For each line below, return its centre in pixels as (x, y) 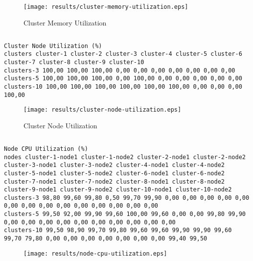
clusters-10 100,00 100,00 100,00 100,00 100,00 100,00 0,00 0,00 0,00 (123, 86)
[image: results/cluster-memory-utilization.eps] (106, 7)
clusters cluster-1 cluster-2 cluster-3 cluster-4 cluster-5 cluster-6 (123, 54)
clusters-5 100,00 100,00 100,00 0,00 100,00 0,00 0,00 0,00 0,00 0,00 (123, 79)
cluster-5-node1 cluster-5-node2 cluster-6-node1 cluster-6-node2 (115, 173)
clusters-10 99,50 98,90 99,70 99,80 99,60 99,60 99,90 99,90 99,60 (118, 230)
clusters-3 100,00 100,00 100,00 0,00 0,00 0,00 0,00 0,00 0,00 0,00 (120, 70)
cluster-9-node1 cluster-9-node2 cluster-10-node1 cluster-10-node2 (118, 190)
